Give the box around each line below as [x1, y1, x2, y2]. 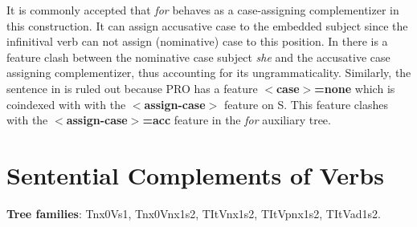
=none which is [314, 79, 395, 96]
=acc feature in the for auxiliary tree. [142, 111, 331, 128]
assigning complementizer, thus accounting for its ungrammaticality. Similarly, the [6, 64, 411, 81]
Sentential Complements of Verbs [6, 158, 384, 191]
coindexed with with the [6, 95, 126, 112]
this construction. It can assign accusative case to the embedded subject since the [6, 17, 408, 34]
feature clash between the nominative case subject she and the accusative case [6, 48, 390, 65]
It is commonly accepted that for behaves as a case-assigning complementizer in [6, 2, 399, 18]
